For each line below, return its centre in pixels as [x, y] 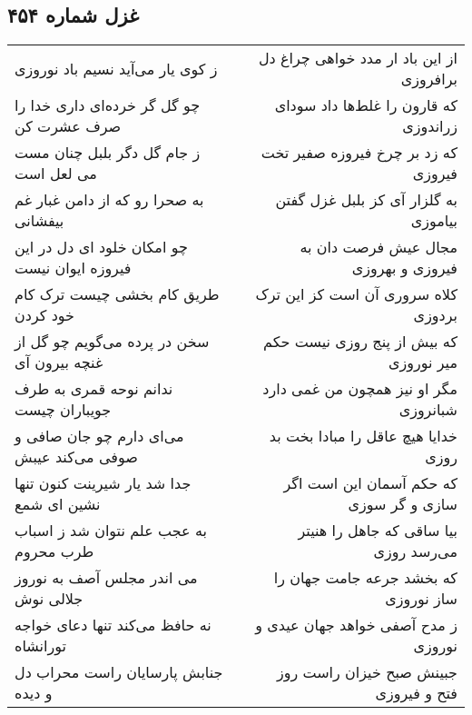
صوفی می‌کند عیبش [76, 457]
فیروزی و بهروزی [404, 268]
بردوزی [435, 315]
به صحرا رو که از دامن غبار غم [109, 200]
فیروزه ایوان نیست [73, 268]
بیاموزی [434, 221]
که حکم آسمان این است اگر [370, 483]
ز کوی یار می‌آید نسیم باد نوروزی [116, 68]
